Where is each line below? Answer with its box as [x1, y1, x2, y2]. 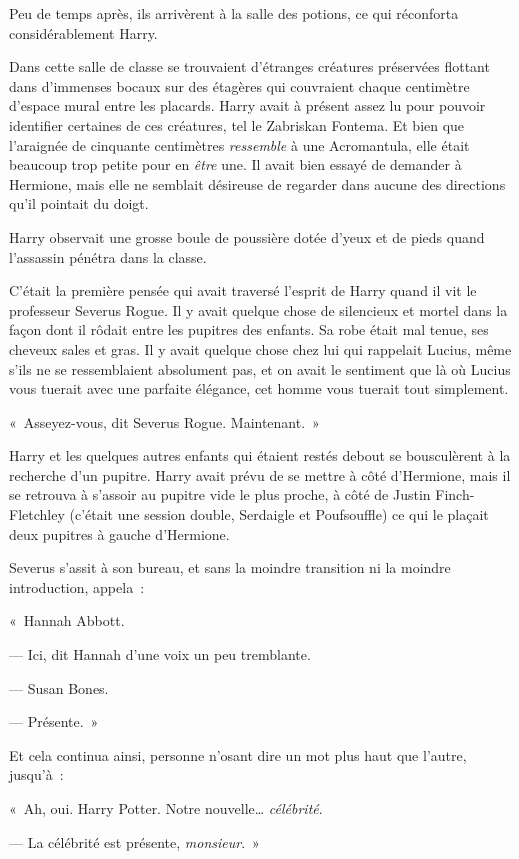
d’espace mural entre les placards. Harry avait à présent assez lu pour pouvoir [9, 95, 486, 116]
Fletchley [9, 504, 65, 525]
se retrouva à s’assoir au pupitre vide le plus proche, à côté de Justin [9, 484, 431, 505]
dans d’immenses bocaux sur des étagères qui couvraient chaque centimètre [9, 75, 470, 96]
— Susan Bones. [9, 677, 109, 698]
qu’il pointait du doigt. [9, 193, 149, 214]
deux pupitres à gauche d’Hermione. [9, 523, 230, 544]
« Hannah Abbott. [9, 610, 125, 631]
